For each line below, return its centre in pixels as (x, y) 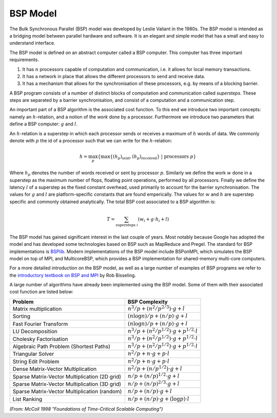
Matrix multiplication (37, 309)
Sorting (22, 316)
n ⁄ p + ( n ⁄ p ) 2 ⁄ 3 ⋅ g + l (153, 383)
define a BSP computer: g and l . (44, 124)
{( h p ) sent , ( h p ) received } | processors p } (153, 157)
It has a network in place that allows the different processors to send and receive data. (114, 76)
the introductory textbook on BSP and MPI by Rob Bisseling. (73, 275)
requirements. (24, 60)
